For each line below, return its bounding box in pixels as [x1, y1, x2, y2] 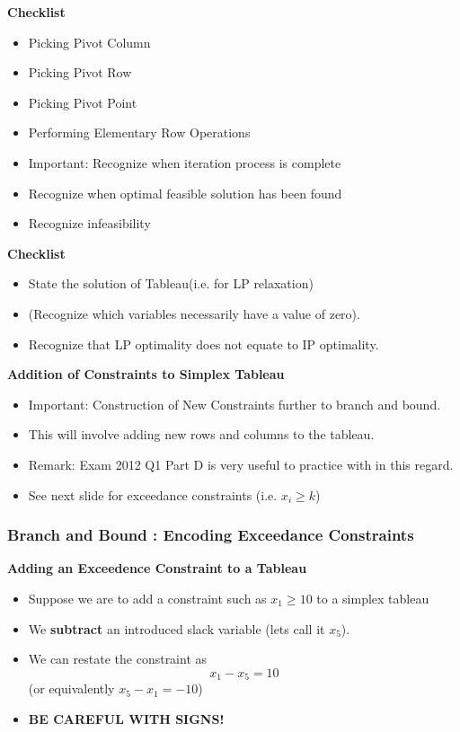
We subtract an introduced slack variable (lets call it [28, 619, 325, 638]
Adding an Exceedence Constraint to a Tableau [7, 559, 307, 578]
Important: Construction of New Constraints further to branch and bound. [28, 394, 441, 413]
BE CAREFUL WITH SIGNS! [28, 709, 225, 728]
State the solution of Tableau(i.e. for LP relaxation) [28, 274, 314, 293]
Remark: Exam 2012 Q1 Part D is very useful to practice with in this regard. [28, 454, 454, 473]
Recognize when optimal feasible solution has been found [28, 183, 342, 202]
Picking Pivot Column [28, 32, 151, 51]
